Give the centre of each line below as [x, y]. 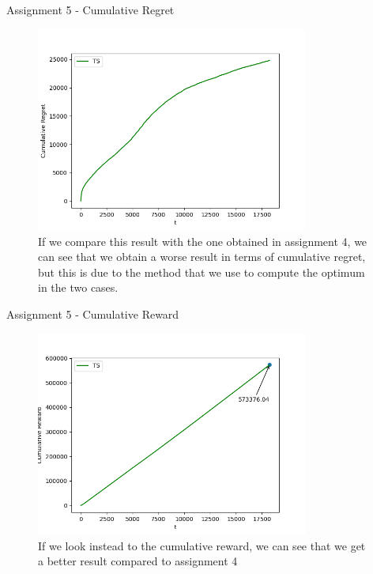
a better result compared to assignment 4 [138, 561]
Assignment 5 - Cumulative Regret [90, 9]
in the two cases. [78, 287]
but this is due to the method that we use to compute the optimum [202, 272]
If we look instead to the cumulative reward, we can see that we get [202, 545]
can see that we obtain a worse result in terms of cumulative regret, [202, 257]
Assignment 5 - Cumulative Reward [93, 313]
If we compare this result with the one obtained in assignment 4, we [203, 241]
